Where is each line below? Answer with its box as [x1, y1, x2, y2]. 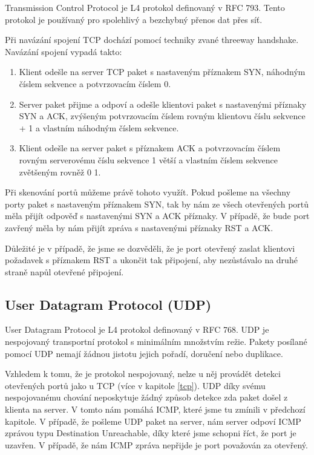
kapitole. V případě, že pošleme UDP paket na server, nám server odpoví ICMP [5, 414, 301, 427]
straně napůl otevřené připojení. [5, 265, 124, 278]
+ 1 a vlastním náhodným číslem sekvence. [19, 121, 179, 134]
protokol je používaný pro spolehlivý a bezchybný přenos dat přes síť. [5, 13, 263, 25]
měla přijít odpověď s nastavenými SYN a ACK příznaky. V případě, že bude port [5, 209, 310, 222]
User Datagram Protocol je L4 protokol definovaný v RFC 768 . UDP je [5, 323, 269, 336]
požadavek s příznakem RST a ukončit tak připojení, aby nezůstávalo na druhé [5, 254, 298, 266]
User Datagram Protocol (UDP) [5, 295, 212, 313]
